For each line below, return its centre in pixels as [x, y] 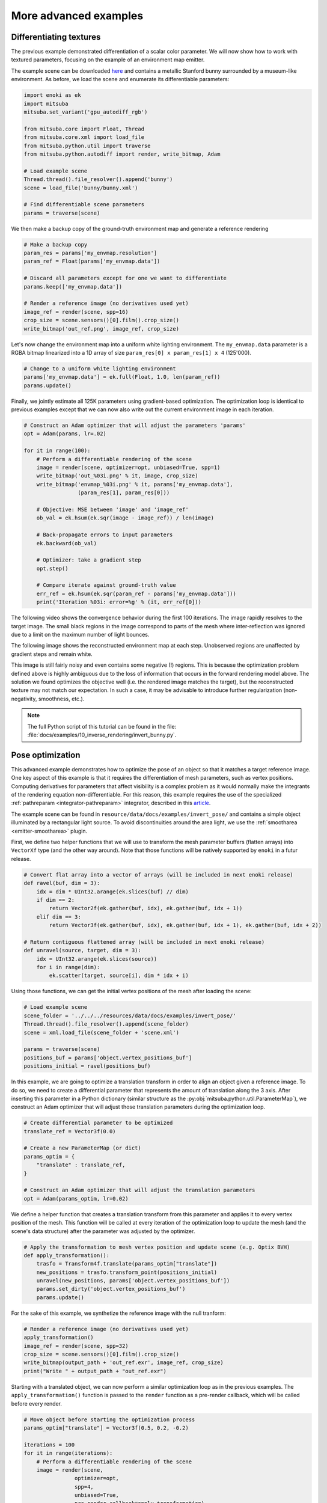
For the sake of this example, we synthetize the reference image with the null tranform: [118, 1313]
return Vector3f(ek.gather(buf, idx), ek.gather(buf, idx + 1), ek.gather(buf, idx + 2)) [185, 925]
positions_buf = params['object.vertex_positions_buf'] [108, 1058]
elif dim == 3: [59, 917]
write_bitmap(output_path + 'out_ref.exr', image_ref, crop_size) [124, 1363]
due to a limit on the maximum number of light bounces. [80, 635]
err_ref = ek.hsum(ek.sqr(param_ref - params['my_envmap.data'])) [136, 593]
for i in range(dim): [68, 967]
